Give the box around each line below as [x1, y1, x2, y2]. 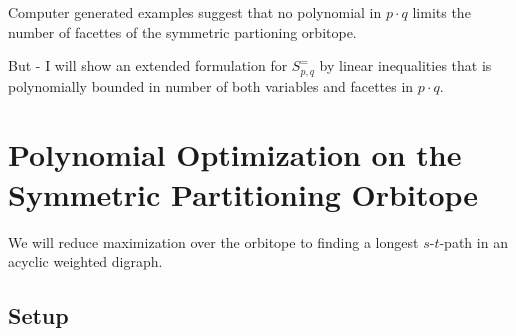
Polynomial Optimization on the [8, 134, 462, 175]
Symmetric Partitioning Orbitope [8, 173, 479, 214]
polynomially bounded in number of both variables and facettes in [8, 75, 414, 96]
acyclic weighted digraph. [8, 251, 163, 272]
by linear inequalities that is [319, 55, 492, 76]
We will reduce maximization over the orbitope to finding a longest [8, 231, 419, 252]
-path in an [439, 231, 508, 252]
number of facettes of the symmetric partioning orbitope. [8, 21, 357, 42]
